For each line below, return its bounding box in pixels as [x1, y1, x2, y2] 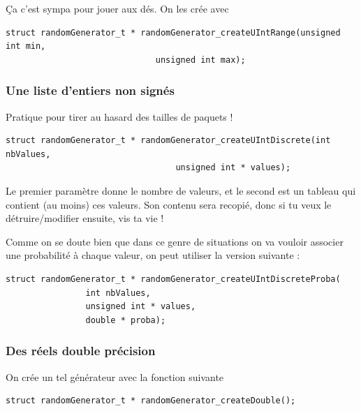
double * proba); [85, 315, 166, 325]
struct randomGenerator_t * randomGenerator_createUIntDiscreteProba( [6, 274, 341, 284]
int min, [6, 41, 46, 52]
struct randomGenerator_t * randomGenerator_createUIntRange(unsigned [6, 27, 341, 38]
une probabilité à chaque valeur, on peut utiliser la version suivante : [6, 248, 300, 262]
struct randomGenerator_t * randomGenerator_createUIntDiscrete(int [6, 135, 331, 146]
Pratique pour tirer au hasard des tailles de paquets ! [6, 109, 233, 124]
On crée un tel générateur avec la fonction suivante [6, 369, 224, 384]
